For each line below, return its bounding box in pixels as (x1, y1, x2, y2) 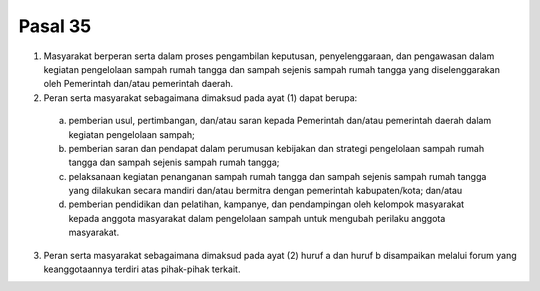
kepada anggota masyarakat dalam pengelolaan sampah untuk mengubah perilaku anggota (68, 212, 446, 224)
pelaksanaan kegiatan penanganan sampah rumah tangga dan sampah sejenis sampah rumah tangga (68, 170, 487, 182)
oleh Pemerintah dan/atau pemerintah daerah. (43, 78, 234, 90)
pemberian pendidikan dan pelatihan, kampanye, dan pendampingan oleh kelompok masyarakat (68, 198, 465, 210)
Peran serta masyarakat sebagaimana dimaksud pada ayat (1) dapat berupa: (43, 91, 358, 104)
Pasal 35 (18, 15, 92, 37)
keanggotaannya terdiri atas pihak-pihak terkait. (43, 263, 241, 275)
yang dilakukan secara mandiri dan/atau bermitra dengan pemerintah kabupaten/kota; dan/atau (68, 185, 463, 197)
